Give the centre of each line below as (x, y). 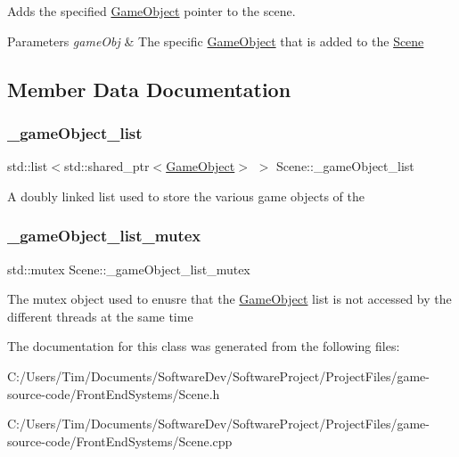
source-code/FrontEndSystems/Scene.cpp (120, 441)
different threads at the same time (100, 316)
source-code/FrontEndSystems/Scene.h (114, 393)
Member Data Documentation (149, 89)
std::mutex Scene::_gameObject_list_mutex (129, 269)
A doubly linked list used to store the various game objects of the (186, 196)
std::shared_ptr (107, 166)
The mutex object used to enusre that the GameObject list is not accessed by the (229, 299)
